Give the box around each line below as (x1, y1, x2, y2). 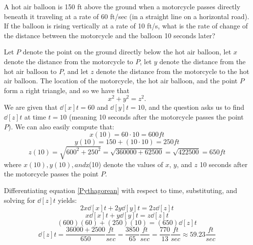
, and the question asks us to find (144, 102, 245, 112)
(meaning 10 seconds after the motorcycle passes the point (69, 112, 244, 122)
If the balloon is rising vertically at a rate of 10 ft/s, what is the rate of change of (4, 21, 248, 31)
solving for (4, 195, 35, 205)
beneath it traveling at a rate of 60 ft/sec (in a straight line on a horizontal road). (4, 11, 250, 21)
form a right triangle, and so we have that (4, 85, 129, 95)
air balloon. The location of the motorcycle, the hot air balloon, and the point (4, 75, 238, 86)
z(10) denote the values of (85, 159, 163, 169)
